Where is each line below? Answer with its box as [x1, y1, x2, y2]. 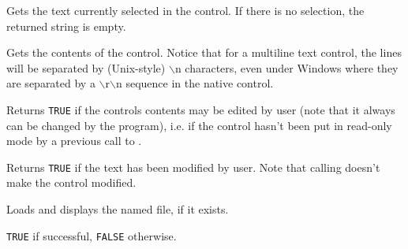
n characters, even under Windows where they [174, 59, 399, 76]
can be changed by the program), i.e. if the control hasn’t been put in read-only [6, 117, 392, 133]
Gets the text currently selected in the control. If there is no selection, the [6, 2, 365, 18]
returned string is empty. [6, 17, 126, 34]
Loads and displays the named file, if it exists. [6, 201, 229, 217]
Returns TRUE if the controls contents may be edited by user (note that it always [6, 101, 395, 117]
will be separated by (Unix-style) [6, 59, 166, 76]
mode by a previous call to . [6, 132, 142, 149]
